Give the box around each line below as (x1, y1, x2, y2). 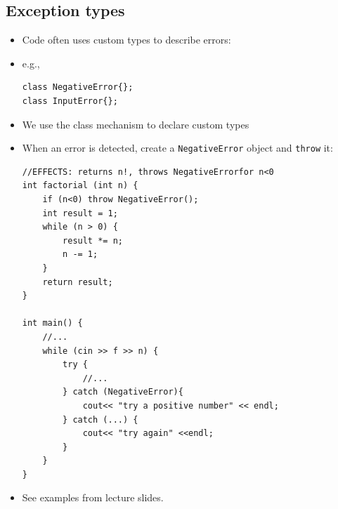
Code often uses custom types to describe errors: (22, 32, 231, 47)
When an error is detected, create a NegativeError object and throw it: (22, 140, 333, 155)
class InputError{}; (22, 95, 118, 106)
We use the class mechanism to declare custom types (22, 117, 249, 131)
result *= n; (63, 235, 123, 246)
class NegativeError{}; (22, 82, 134, 93)
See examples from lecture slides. (22, 490, 164, 505)
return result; (42, 277, 113, 287)
